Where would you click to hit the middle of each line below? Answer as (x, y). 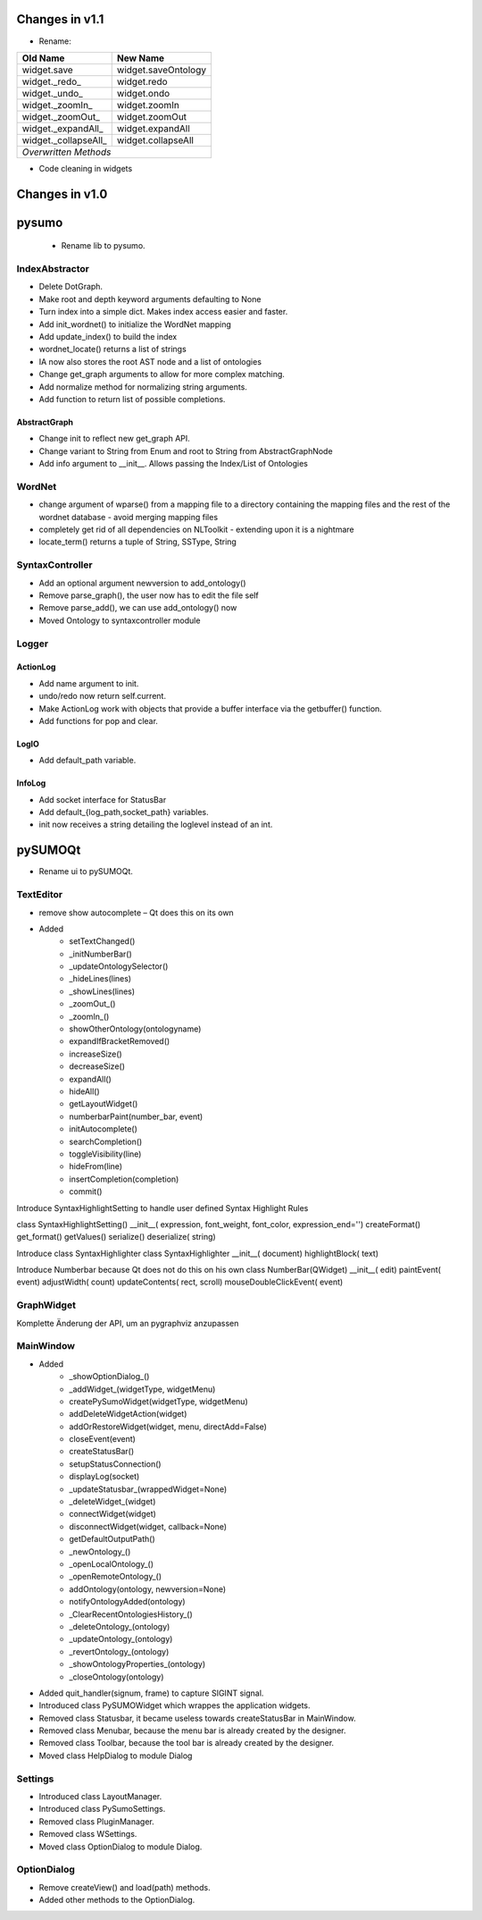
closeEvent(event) (102, 1439)
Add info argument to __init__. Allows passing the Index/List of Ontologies (173, 464)
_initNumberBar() (101, 954)
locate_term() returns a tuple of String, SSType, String (137, 542)
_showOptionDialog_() (109, 1377)
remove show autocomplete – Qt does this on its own (136, 913)
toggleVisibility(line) (105, 1154)
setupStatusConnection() (115, 1464)
